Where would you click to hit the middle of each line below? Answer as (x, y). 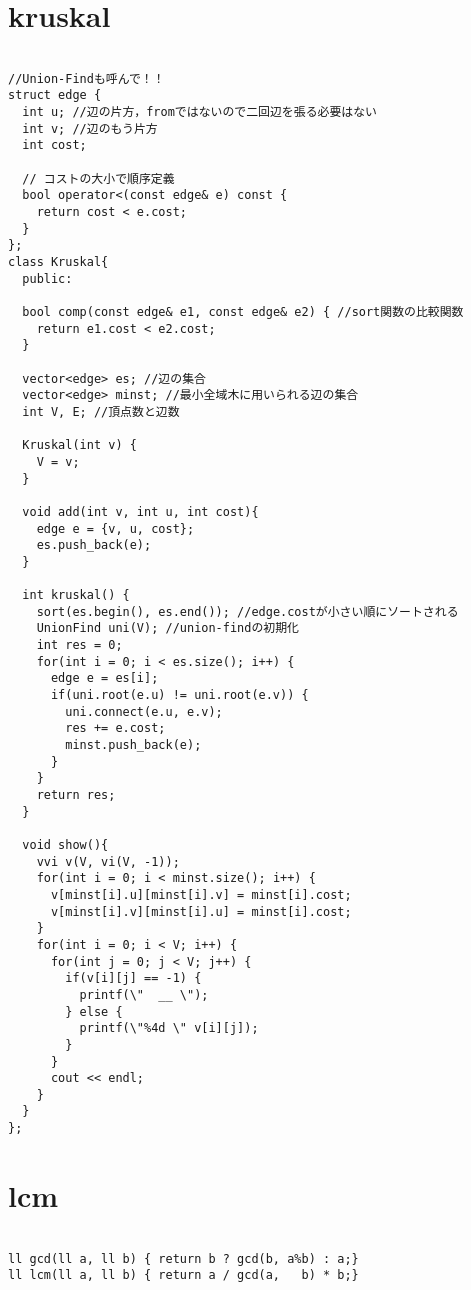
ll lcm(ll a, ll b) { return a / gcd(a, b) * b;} (183, 1275)
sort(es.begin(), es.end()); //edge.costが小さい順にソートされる (247, 611)
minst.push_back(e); (133, 745)
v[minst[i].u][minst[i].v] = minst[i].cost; (201, 894)
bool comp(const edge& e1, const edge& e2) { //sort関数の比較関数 (243, 311)
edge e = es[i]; (104, 678)
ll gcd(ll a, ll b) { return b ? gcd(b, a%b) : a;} (183, 1258)
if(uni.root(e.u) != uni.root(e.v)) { (179, 695)
